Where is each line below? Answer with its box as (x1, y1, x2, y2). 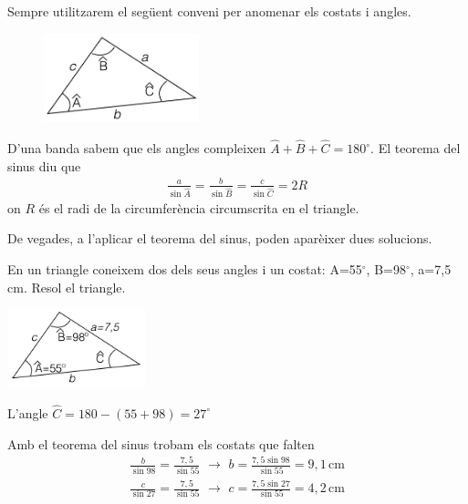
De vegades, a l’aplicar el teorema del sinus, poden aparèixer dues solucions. (7, 229, 432, 248)
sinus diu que (7, 156, 81, 175)
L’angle (7, 403, 48, 422)
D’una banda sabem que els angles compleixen (7, 139, 266, 158)
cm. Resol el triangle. (7, 277, 126, 296)
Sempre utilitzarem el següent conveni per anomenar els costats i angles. (7, 2, 411, 20)
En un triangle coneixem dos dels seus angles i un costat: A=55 (7, 259, 362, 278)
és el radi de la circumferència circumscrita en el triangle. (38, 198, 359, 217)
